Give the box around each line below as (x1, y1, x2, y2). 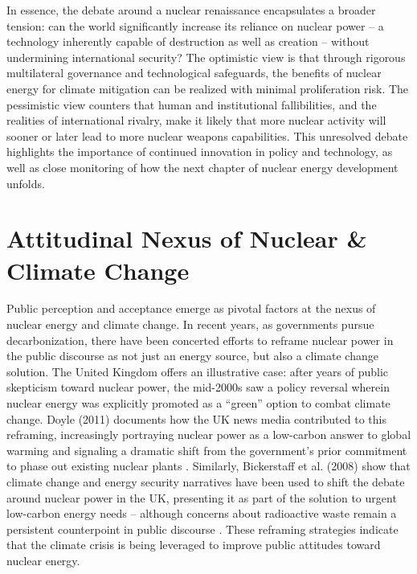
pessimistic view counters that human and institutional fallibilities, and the (6, 96, 377, 113)
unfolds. (6, 174, 45, 191)
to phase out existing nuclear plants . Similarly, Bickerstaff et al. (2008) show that (6, 457, 411, 474)
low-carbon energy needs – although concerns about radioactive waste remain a (6, 505, 397, 522)
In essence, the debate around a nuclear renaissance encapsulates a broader (6, 2, 376, 18)
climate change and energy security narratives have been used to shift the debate (6, 473, 405, 490)
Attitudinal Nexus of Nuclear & (6, 222, 367, 255)
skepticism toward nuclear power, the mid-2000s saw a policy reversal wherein (6, 379, 390, 396)
